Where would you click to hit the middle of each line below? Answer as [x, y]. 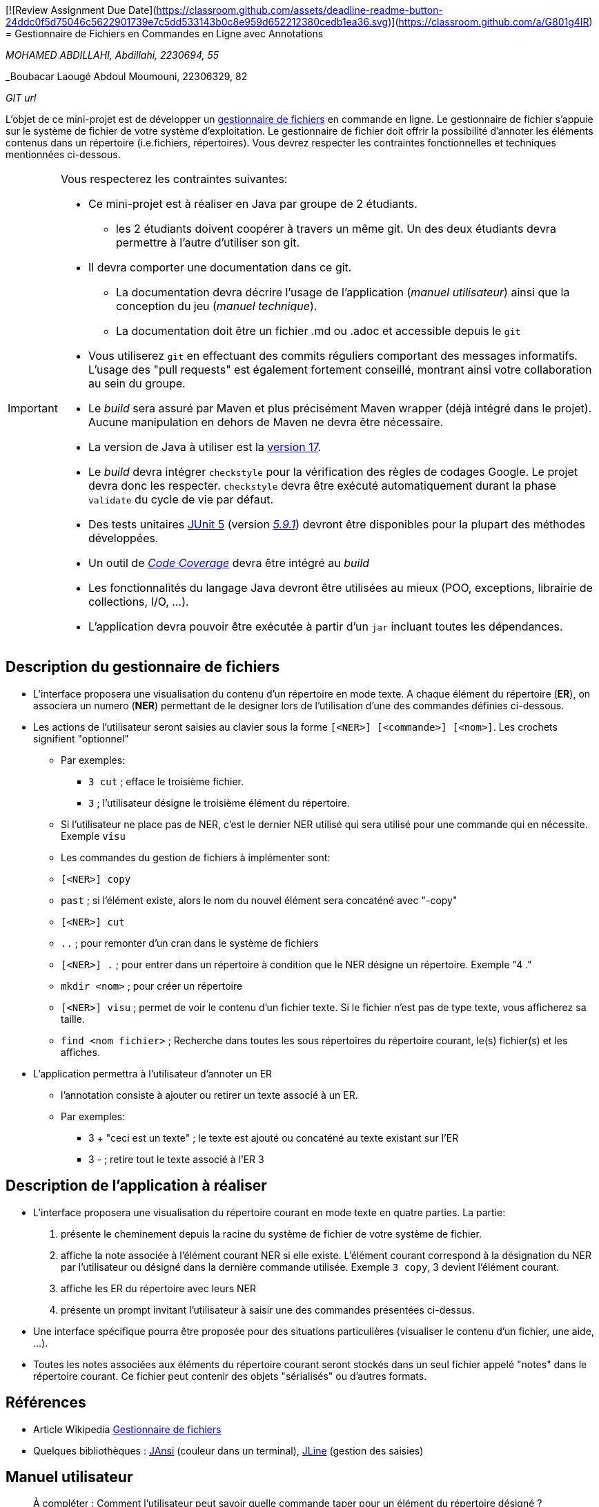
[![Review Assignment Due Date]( [81, 10]
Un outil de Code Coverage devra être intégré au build [229, 563]
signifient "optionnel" [81, 738]
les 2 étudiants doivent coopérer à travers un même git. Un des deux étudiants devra [336, 229]
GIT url [21, 98]
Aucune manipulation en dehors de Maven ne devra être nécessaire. [266, 422]
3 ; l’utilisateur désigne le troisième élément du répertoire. [219, 803]
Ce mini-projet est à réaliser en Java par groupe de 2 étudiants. [253, 204]
